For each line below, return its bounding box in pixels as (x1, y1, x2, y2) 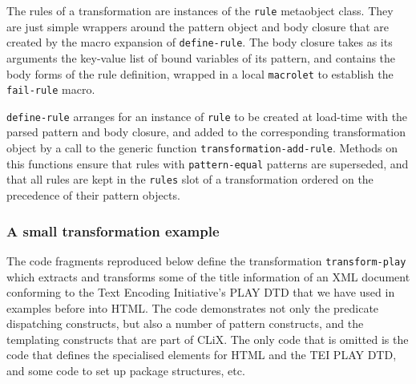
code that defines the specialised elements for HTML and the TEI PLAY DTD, (6, 346, 397, 363)
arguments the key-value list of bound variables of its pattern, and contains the (6, 49, 396, 66)
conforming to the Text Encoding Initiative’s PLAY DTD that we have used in (6, 284, 395, 301)
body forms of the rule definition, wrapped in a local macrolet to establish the (6, 65, 394, 82)
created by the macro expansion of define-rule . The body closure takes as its (6, 34, 393, 51)
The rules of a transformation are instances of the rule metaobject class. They (6, 2, 394, 18)
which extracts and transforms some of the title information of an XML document (6, 268, 410, 285)
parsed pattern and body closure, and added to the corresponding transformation (6, 123, 406, 140)
